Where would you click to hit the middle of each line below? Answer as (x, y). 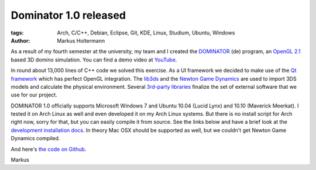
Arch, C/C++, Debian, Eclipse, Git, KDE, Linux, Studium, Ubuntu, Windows (146, 33)
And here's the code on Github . (49, 149)
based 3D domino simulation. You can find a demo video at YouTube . (94, 60)
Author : (20, 40)
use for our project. (34, 95)
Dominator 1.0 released (68, 15)
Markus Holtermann (81, 40)
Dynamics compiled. (35, 138)
